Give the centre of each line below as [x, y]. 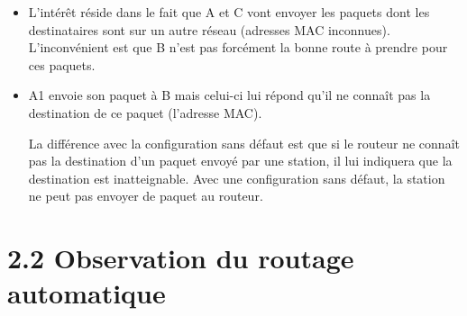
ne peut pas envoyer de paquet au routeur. [146, 196]
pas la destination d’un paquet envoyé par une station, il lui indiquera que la [240, 161]
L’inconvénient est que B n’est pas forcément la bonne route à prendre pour [238, 47]
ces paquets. [62, 64]
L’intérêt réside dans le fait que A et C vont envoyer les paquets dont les [229, 12]
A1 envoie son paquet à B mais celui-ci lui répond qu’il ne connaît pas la [229, 95]
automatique [87, 293]
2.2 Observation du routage [181, 258]
